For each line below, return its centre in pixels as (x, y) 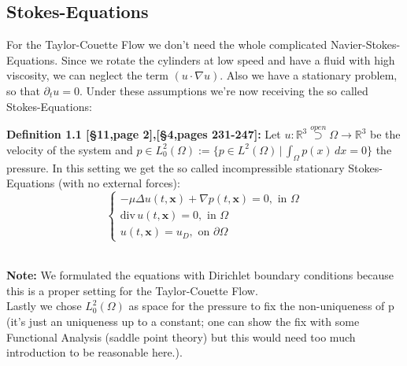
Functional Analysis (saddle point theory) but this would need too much (181, 336)
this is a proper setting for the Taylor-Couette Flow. (132, 290)
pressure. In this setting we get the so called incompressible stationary (176, 167)
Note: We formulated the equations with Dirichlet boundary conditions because (200, 275)
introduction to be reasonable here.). (94, 352)
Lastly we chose (44, 306)
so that (23, 90)
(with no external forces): (119, 183)
